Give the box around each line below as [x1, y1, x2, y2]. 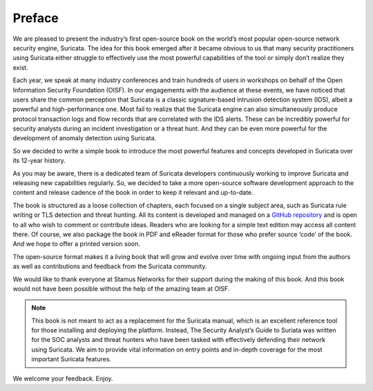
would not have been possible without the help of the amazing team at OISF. [12, 284, 230, 293]
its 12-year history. [12, 156, 66, 165]
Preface [12, 10, 59, 26]
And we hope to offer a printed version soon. [12, 240, 141, 248]
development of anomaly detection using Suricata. [12, 134, 157, 142]
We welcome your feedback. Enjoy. [12, 374, 113, 383]
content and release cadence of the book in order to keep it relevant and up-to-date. [12, 189, 254, 197]
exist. [12, 63, 28, 72]
